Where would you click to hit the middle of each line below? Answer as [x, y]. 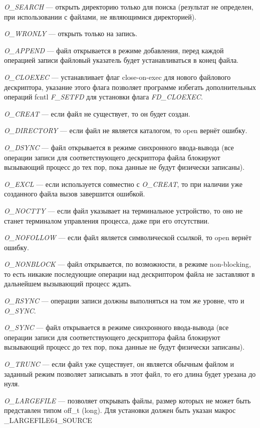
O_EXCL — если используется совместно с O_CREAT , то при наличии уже [123, 184]
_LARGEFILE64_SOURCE [48, 420]
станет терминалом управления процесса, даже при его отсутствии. [107, 220]
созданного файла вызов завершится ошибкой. [75, 194]
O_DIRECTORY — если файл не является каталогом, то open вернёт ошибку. [126, 130]
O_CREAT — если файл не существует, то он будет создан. [97, 113]
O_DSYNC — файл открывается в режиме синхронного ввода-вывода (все [119, 147]
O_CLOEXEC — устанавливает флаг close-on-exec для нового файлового [117, 77]
